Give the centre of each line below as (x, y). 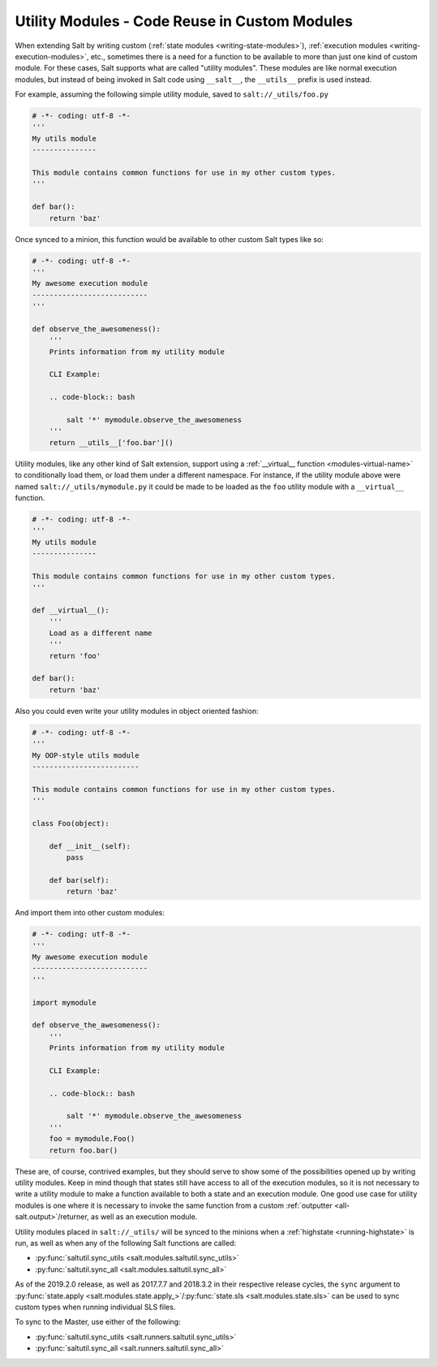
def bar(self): (79, 880)
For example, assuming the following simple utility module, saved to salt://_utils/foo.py (172, 94)
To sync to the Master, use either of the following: (98, 1322)
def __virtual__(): (71, 610)
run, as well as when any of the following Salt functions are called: (126, 1243)
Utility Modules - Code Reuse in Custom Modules (184, 21)
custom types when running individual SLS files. (95, 1307)
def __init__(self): (90, 846)
